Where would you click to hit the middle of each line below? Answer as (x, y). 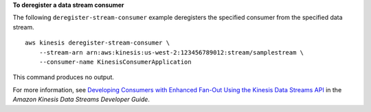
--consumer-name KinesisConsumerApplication (115, 62)
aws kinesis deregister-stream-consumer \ (98, 43)
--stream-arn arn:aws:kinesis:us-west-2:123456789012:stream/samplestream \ (171, 52)
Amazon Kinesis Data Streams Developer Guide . (81, 100)
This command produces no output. (64, 77)
